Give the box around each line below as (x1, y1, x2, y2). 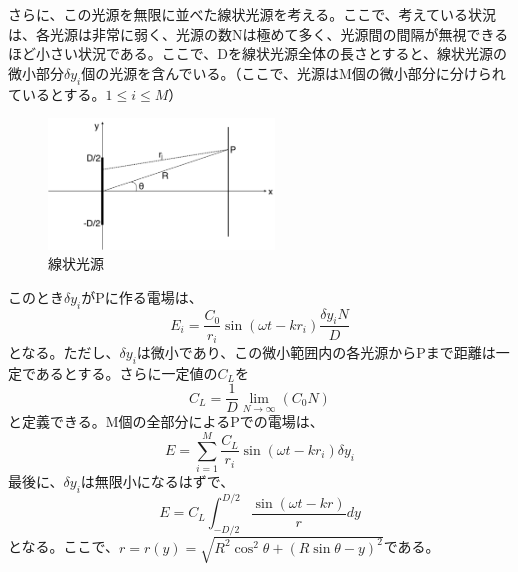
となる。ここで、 (8, 536, 120, 557)
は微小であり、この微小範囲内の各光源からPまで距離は (136, 341, 496, 362)
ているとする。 (8, 83, 106, 104)
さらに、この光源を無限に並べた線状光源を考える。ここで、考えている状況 (8, 4, 496, 24)
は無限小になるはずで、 (80, 471, 235, 492)
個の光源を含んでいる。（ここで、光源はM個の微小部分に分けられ (81, 62, 506, 83)
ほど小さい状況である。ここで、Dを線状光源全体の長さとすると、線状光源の (8, 43, 508, 64)
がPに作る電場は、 (81, 286, 203, 307)
